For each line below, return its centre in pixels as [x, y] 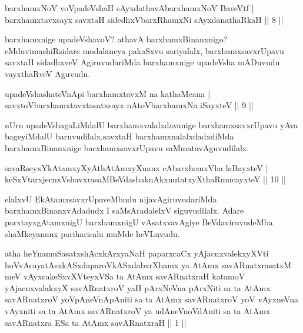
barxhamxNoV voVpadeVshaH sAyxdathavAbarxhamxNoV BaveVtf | [129, 8]
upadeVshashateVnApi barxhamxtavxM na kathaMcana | [108, 93]
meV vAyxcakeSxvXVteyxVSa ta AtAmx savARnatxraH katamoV [125, 276]
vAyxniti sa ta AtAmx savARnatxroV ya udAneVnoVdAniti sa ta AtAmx [138, 311]
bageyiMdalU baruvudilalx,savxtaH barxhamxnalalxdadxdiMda [119, 136]
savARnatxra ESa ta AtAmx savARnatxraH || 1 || [96, 322]
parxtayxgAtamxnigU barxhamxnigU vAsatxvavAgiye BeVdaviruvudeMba [139, 222]
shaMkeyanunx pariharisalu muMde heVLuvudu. [92, 233]
